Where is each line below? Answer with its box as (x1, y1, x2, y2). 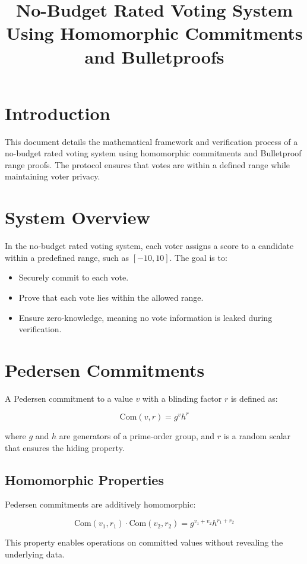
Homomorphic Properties (5, 470, 164, 489)
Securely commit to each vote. (18, 271, 129, 283)
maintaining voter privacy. (5, 170, 100, 182)
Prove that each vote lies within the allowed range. (18, 291, 204, 303)
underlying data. (5, 548, 65, 560)
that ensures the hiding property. (5, 441, 125, 453)
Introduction (5, 100, 110, 125)
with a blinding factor (142, 392, 222, 404)
